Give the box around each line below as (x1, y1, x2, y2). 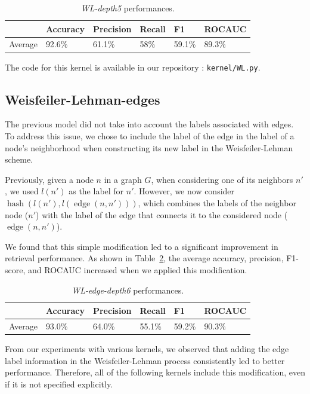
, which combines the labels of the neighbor (138, 196, 296, 209)
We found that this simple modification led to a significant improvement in (5, 240, 278, 252)
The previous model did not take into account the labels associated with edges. (5, 118, 294, 130)
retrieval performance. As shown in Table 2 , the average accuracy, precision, (5, 252, 284, 264)
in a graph (104, 173, 142, 185)
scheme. (5, 153, 33, 166)
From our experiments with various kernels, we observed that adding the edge (5, 343, 289, 355)
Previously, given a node (5, 173, 94, 185)
